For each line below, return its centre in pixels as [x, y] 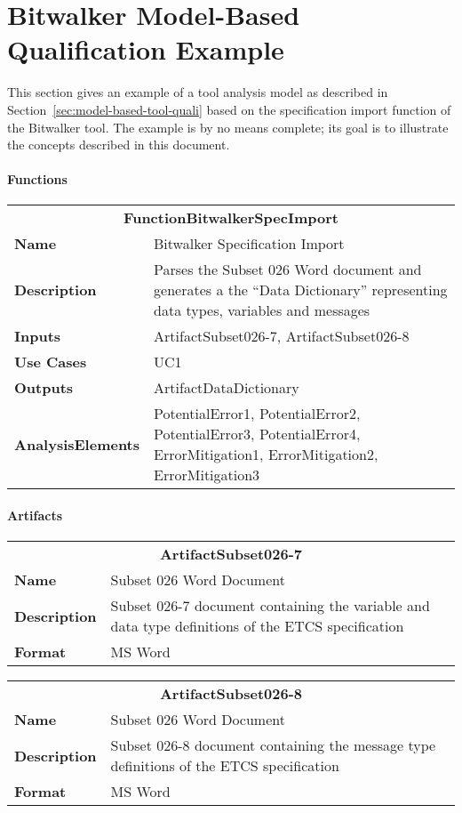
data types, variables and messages [262, 310]
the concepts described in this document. [119, 145]
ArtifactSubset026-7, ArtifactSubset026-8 [282, 336]
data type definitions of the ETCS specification [257, 626]
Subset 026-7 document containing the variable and [270, 606]
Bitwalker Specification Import [249, 244]
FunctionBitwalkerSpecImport [231, 218]
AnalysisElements [77, 444]
